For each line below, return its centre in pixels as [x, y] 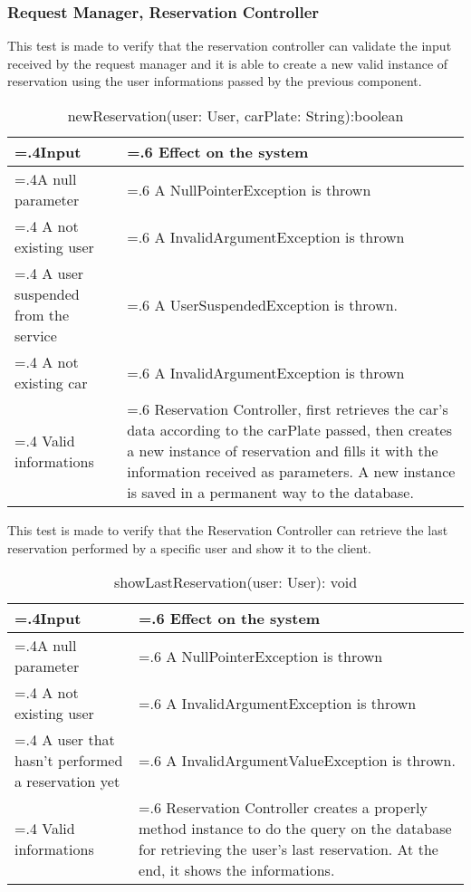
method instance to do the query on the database [295, 829]
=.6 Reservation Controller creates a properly [283, 808]
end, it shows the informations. [237, 870]
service [36, 336]
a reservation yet [67, 782]
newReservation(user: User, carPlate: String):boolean [235, 115]
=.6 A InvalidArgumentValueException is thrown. [297, 761]
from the [42, 315]
